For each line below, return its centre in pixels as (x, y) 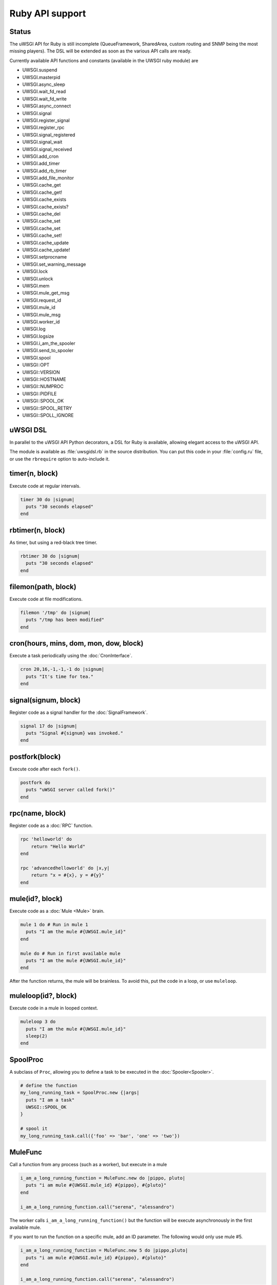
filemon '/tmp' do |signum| (55, 613)
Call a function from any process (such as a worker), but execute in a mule (88, 1165)
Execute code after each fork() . (45, 769)
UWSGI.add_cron (41, 156)
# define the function (49, 1085)
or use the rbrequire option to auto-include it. (60, 459)
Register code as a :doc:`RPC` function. (51, 825)
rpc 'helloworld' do (46, 839)
